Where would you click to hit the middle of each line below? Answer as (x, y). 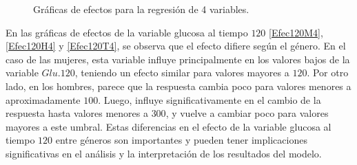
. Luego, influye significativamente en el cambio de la (210, 99)
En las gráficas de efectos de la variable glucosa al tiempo (127, 32)
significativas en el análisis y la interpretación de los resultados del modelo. (164, 153)
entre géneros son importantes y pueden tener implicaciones (181, 140)
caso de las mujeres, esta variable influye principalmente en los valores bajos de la (178, 59)
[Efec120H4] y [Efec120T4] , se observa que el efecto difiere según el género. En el (176, 46)
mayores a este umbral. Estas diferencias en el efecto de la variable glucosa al (169, 126)
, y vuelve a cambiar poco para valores (247, 113)
